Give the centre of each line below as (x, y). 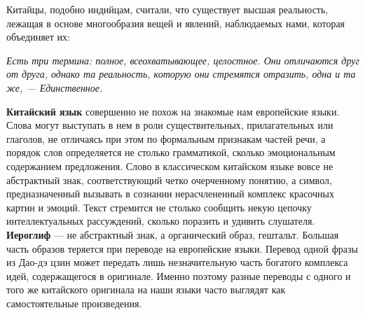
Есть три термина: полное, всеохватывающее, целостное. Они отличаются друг (183, 60)
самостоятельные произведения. (74, 303)
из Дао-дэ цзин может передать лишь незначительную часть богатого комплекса (177, 262)
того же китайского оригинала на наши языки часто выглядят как (146, 289)
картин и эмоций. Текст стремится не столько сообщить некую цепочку (159, 207)
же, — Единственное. (55, 87)
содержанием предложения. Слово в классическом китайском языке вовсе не (170, 166)
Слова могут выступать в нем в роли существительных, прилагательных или (170, 125)
